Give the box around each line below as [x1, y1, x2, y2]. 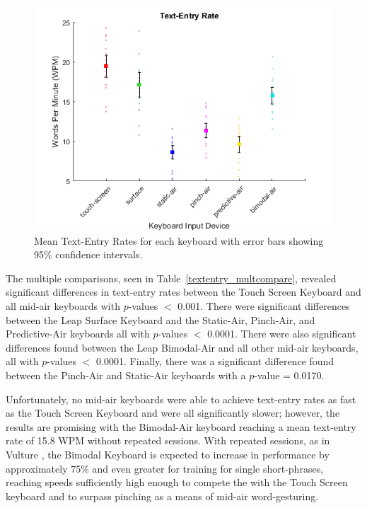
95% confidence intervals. [34, 247, 143, 262]
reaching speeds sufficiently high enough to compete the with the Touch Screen [6, 475, 348, 490]
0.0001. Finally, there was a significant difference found [96, 354, 334, 369]
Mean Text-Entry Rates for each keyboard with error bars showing [34, 233, 324, 248]
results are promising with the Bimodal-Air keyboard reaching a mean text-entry [6, 419, 356, 434]
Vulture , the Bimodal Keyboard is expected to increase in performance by [6, 446, 330, 461]
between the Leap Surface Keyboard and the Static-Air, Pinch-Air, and [6, 312, 315, 327]
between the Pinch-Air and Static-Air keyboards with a [6, 367, 246, 382]
